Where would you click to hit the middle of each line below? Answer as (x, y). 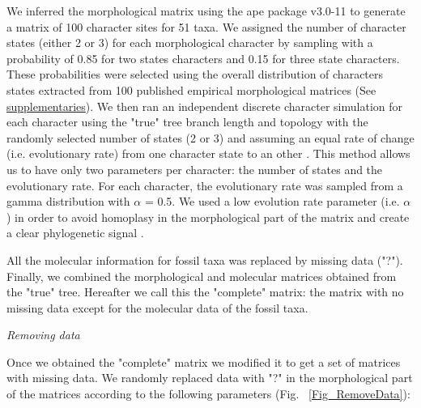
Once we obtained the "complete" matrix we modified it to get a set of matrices (204, 361)
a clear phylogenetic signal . (75, 233)
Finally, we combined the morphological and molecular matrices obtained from (202, 276)
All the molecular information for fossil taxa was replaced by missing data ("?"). (205, 259)
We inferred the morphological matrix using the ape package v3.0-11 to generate (206, 11)
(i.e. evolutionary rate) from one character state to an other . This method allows (208, 153)
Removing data (43, 335)
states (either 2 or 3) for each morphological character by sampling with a (190, 42)
